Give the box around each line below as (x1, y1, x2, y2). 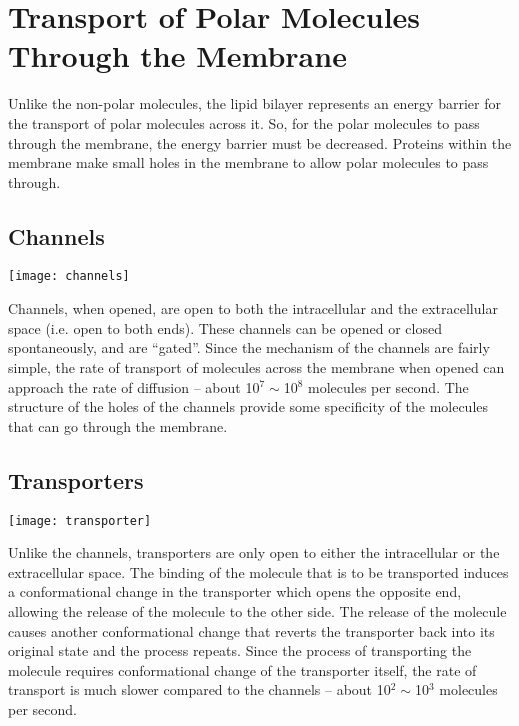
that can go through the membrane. (8, 415, 228, 436)
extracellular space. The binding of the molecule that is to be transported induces (8, 561, 509, 582)
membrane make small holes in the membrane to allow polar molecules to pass (8, 152, 489, 173)
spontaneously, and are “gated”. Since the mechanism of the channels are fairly (8, 337, 490, 358)
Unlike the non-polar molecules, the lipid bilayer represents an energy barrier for (8, 93, 501, 114)
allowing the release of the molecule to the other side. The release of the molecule (8, 600, 507, 621)
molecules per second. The (308, 376, 469, 397)
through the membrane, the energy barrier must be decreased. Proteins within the (8, 132, 512, 153)
